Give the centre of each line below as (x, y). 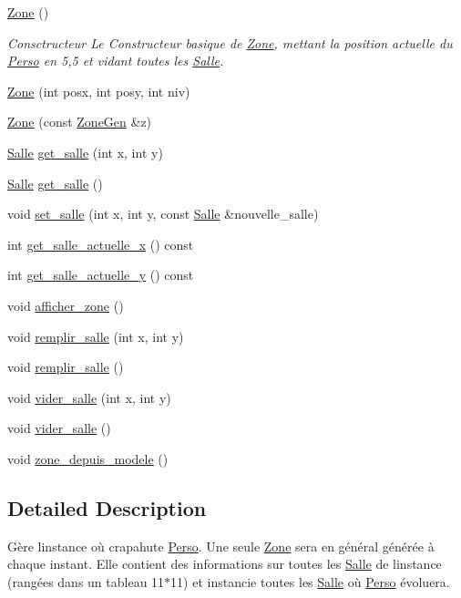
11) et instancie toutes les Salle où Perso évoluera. (310, 581)
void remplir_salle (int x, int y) (96, 336)
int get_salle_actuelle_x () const (101, 244)
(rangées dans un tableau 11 (86, 581)
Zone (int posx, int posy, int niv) (99, 91)
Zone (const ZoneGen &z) (80, 122)
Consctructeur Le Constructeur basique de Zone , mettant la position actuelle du (230, 42)
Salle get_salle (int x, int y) (85, 152)
